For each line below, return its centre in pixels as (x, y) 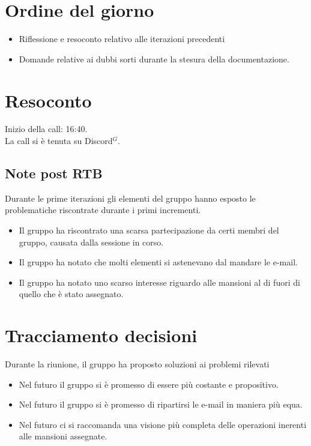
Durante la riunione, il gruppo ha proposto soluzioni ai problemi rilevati (137, 364)
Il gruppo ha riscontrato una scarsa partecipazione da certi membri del (149, 230)
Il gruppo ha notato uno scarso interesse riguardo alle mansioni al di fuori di (159, 282)
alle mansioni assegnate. (63, 436)
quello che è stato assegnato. (71, 294)
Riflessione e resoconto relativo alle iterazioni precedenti (122, 39)
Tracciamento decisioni (101, 335)
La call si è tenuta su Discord (59, 141)
